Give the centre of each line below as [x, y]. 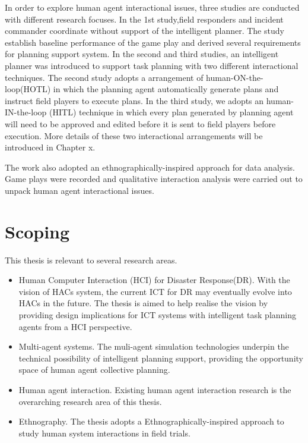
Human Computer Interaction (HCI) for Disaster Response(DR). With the [154, 280]
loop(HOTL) [28, 89]
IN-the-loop [26, 112]
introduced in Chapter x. [50, 147]
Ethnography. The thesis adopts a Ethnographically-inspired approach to [151, 421]
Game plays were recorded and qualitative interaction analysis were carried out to [154, 179]
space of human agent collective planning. [94, 370]
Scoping [37, 231]
